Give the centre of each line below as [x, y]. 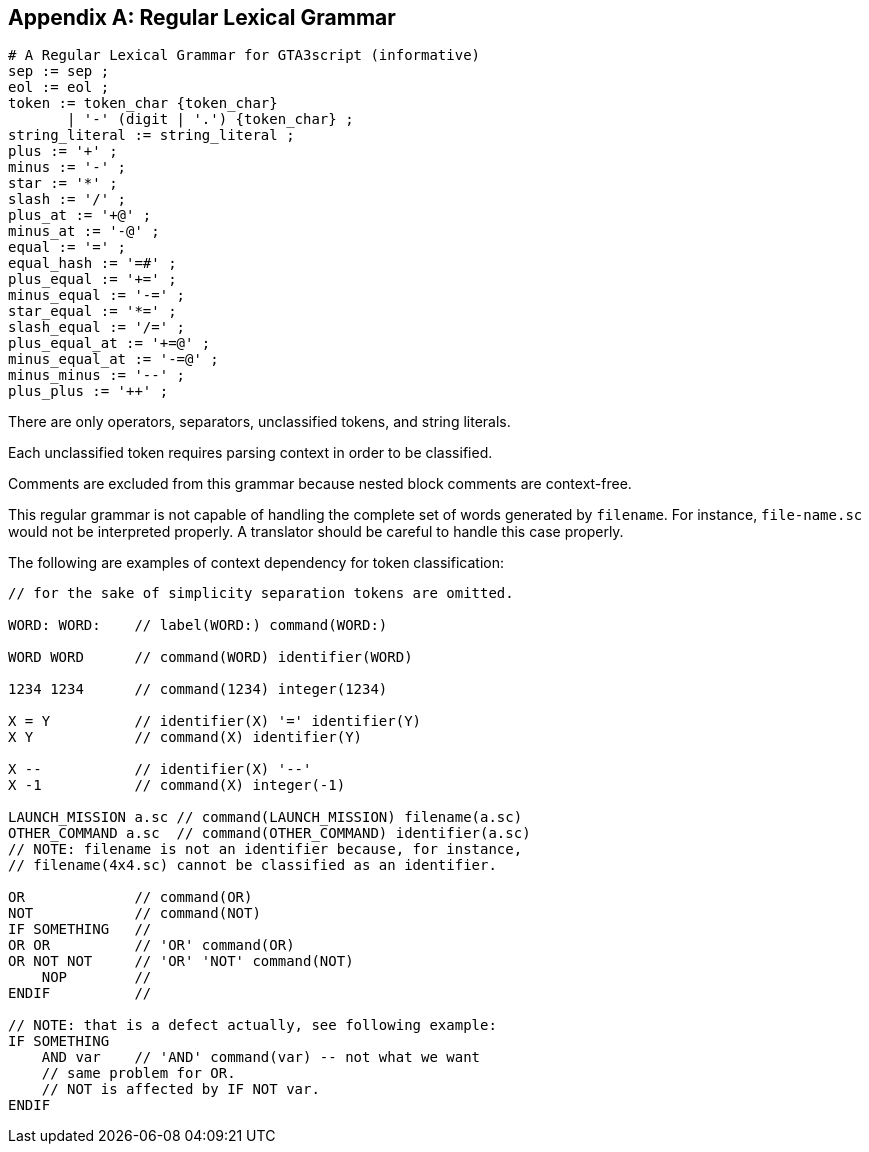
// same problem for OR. [138, 1073]
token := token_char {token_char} [143, 103]
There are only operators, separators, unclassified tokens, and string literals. [259, 422]
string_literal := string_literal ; [151, 135]
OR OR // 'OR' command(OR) [151, 945]
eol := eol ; [59, 87]
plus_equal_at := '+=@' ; [109, 343]
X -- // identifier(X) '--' [160, 769]
